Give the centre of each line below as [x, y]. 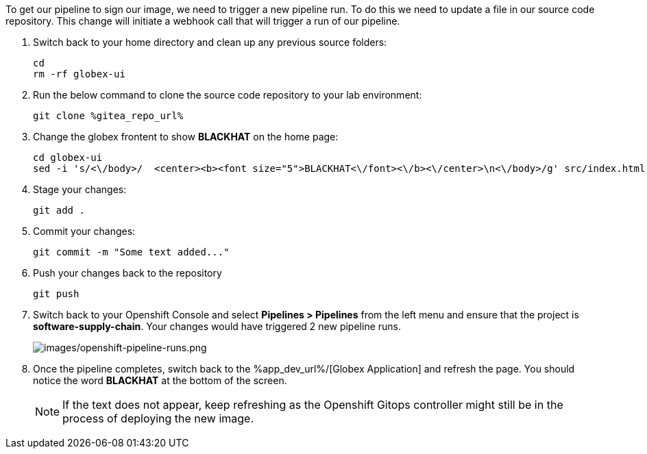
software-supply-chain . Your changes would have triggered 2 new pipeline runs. [217, 326]
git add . [59, 210]
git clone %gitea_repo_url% [108, 116]
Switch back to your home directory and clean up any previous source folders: [210, 42]
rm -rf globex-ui [79, 74]
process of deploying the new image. [158, 418]
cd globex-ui [68, 157]
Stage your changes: [80, 189]
